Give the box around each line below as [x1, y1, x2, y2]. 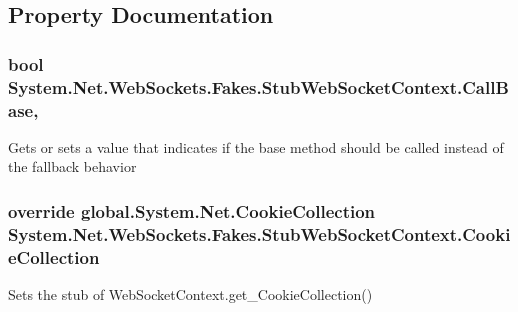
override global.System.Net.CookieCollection [8, 198, 376, 223]
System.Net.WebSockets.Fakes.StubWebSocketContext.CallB [8, 74, 509, 99]
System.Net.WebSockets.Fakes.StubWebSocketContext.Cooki [8, 221, 511, 246]
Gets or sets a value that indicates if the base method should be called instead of [8, 136, 504, 157]
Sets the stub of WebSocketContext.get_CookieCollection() [8, 284, 373, 305]
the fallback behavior [8, 156, 137, 177]
